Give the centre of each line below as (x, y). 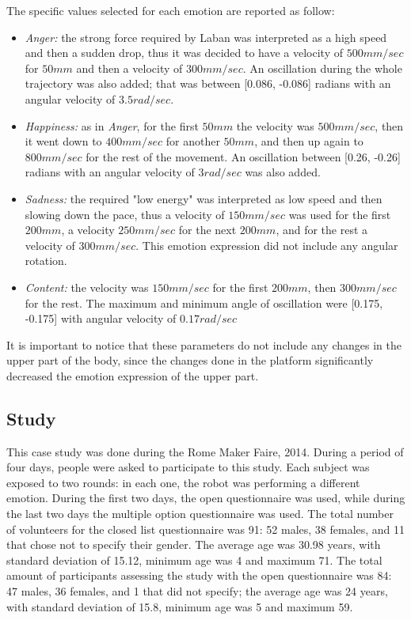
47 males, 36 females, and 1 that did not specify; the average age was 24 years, (197, 591)
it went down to (63, 141)
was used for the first (340, 214)
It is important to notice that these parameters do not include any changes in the (204, 344)
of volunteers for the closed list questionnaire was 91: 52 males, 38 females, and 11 (206, 529)
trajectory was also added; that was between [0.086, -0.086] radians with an (208, 83)
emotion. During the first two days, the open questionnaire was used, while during (206, 498)
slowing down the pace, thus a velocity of (125, 214)
